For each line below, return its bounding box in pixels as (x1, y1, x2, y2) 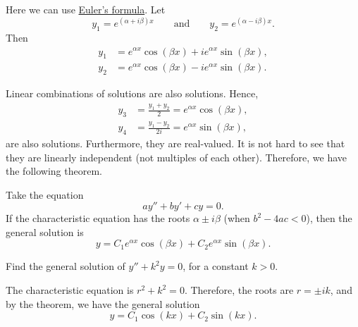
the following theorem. (6, 163, 102, 178)
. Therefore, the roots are (184, 283, 294, 297)
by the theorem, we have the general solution (6, 296, 200, 311)
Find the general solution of (6, 259, 125, 273)
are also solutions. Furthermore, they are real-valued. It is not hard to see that (6, 135, 345, 150)
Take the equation (6, 187, 84, 202)
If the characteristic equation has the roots (6, 211, 190, 226)
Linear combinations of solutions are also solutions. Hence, (6, 86, 259, 101)
